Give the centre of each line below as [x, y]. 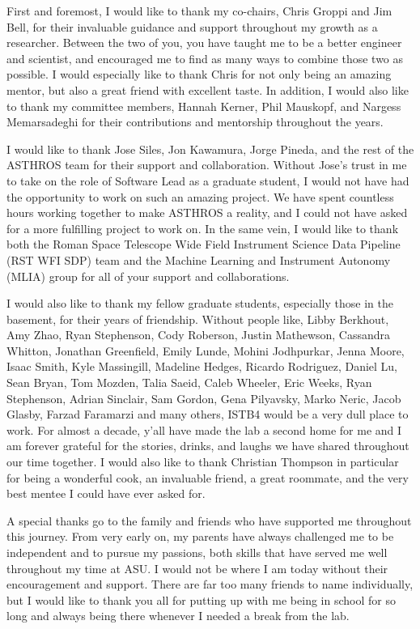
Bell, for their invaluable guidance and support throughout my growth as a [192, 26]
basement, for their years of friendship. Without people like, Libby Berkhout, [198, 319]
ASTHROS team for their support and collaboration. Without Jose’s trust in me [207, 165]
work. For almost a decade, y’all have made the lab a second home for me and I [204, 429]
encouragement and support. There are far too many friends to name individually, [210, 584]
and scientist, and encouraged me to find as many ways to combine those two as [205, 58]
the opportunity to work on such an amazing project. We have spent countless [200, 196]
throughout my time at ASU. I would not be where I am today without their [197, 568]
